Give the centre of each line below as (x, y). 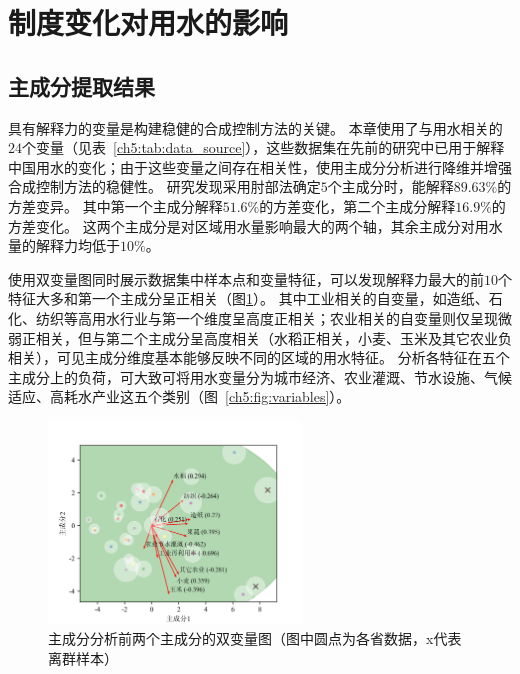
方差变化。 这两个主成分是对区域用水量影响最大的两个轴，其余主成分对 (241, 225)
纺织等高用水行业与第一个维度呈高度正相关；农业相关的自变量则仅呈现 (266, 317)
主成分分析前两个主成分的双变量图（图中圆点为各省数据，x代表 (255, 637)
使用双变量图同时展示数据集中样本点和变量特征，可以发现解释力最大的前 (246, 278)
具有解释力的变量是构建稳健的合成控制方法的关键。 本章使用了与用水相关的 (255, 127)
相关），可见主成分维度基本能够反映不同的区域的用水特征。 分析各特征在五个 (259, 357)
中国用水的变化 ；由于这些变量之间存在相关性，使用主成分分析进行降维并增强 (260, 166)
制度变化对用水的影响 (148, 22)
